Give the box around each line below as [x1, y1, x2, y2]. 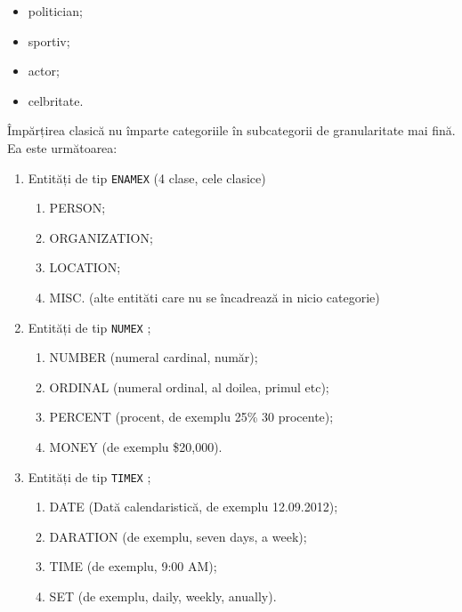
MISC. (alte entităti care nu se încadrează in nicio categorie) [49, 288, 380, 306]
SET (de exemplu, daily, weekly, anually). [49, 587, 277, 606]
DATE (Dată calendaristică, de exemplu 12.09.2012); [49, 497, 338, 516]
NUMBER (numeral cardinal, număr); [49, 348, 258, 366]
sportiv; [28, 31, 70, 50]
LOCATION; [49, 258, 121, 277]
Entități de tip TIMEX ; [28, 467, 151, 486]
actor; [28, 61, 60, 80]
